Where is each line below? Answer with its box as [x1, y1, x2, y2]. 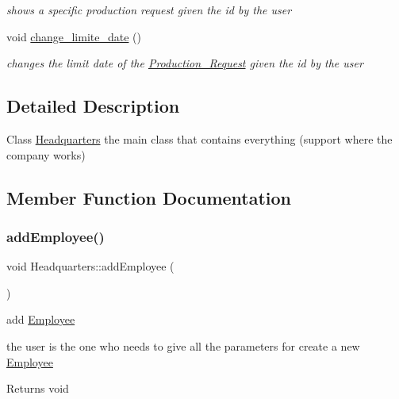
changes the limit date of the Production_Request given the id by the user [6, 55, 363, 71]
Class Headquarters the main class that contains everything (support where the [6, 130, 393, 147]
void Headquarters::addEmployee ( [6, 258, 175, 274]
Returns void [6, 380, 69, 397]
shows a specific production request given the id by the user [6, 2, 292, 17]
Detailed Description [6, 94, 180, 118]
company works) [6, 146, 86, 163]
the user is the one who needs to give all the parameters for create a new [6, 337, 360, 354]
